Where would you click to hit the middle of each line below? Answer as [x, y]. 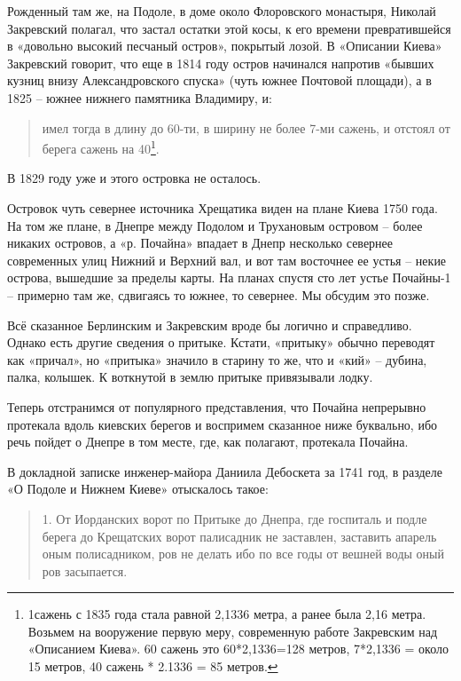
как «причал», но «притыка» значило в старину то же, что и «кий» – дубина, [217, 359]
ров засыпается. [85, 570]
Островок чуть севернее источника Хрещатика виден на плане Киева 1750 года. [223, 208]
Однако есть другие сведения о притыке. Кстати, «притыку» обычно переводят [221, 342]
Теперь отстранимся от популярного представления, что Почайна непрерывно [217, 406]
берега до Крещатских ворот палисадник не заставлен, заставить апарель [239, 536]
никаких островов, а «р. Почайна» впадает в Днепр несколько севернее [200, 243]
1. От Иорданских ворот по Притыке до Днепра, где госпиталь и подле [234, 518]
